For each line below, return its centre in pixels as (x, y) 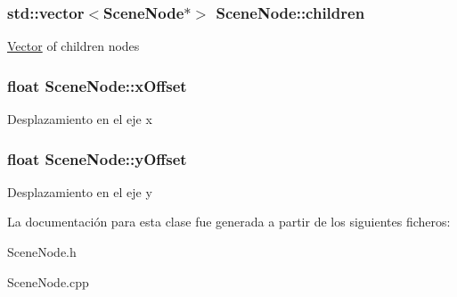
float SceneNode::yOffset (97, 158)
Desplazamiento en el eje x (80, 119)
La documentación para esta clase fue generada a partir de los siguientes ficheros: (229, 222)
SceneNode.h (42, 252)
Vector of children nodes (73, 46)
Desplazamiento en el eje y (80, 191)
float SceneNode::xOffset (97, 85)
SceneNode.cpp (48, 281)
